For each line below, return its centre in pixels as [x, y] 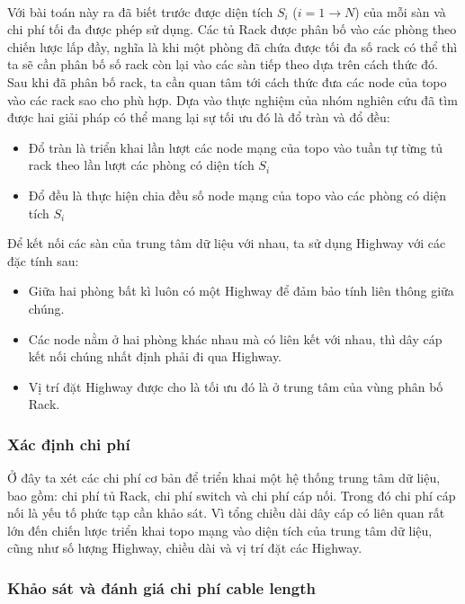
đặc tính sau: [43, 260]
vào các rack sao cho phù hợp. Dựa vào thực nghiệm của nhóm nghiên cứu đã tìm [232, 99]
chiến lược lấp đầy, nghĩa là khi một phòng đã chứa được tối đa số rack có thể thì [232, 46]
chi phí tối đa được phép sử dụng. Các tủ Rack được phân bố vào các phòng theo [232, 29]
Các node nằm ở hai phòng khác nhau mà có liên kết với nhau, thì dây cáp [235, 338]
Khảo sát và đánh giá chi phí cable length [161, 587]
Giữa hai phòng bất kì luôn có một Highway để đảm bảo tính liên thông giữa [241, 291]
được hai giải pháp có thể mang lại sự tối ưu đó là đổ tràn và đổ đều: [199, 117]
